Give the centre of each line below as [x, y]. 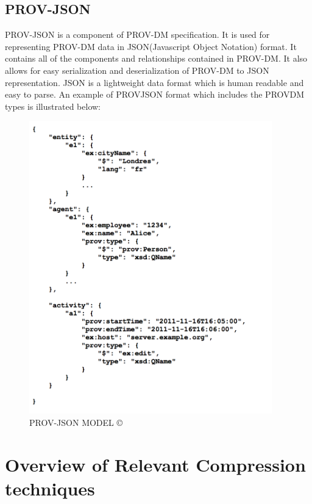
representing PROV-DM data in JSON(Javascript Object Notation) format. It [151, 46]
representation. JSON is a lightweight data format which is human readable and [154, 82]
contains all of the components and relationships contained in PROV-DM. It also [156, 58]
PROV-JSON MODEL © [76, 422]
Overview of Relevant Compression [155, 464]
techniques [50, 488]
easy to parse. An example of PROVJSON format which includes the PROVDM [155, 94]
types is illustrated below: [53, 106]
